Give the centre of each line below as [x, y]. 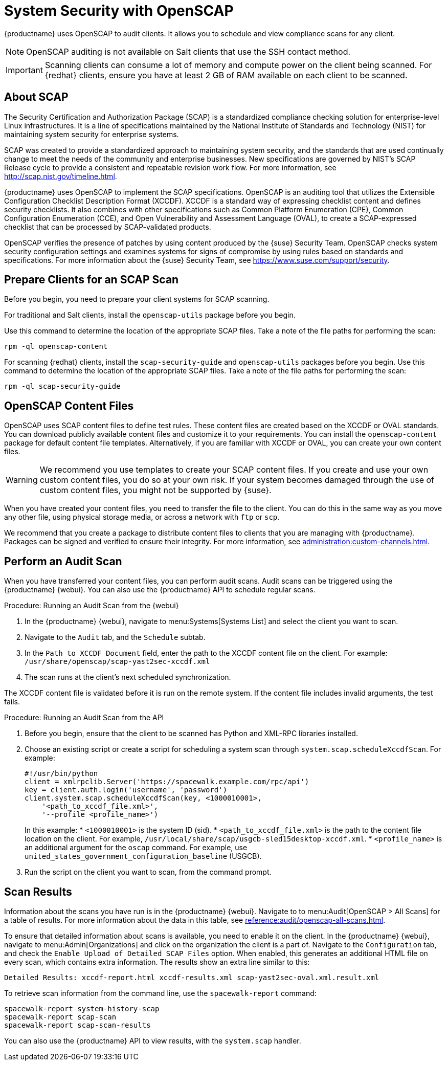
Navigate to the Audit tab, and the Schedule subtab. [115, 637]
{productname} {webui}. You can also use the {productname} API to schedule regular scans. [160, 590]
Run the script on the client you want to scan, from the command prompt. [148, 872]
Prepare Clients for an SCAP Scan [92, 280]
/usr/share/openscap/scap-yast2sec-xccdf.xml [117, 662]
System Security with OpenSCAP [119, 11]
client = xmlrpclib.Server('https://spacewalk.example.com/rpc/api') [167, 782]
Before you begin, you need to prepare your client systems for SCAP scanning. [137, 299]
